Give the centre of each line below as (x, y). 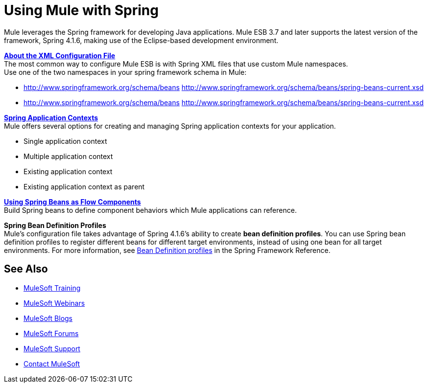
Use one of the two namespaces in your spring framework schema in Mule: (125, 72)
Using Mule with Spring (81, 10)
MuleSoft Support (52, 348)
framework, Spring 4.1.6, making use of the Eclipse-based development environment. (141, 40)
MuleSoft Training (52, 288)
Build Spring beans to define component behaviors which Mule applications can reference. (150, 210)
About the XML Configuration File (60, 55)
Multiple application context (68, 156)
